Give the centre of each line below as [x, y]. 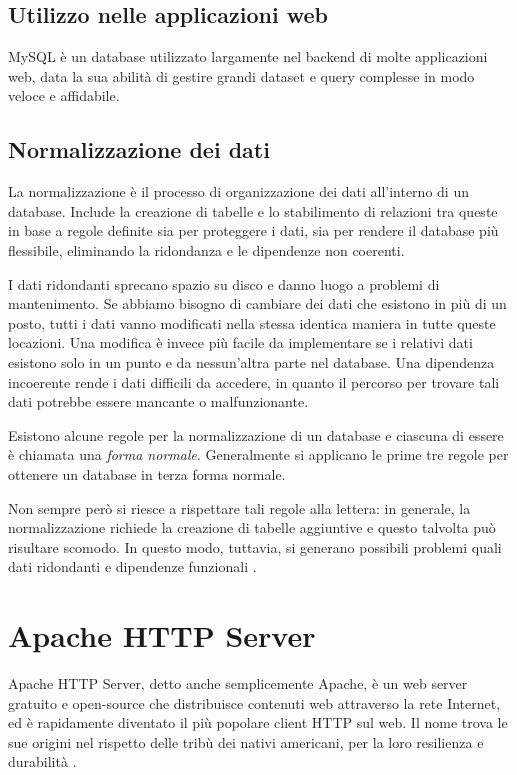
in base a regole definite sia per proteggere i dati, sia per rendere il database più [253, 230]
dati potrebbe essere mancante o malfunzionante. [158, 401]
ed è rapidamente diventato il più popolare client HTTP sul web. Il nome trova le [258, 722]
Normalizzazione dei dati [139, 149]
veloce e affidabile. [64, 95]
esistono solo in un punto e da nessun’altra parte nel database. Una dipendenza [251, 361]
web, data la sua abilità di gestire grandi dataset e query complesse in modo [241, 75]
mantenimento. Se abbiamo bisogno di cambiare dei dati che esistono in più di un [257, 303]
